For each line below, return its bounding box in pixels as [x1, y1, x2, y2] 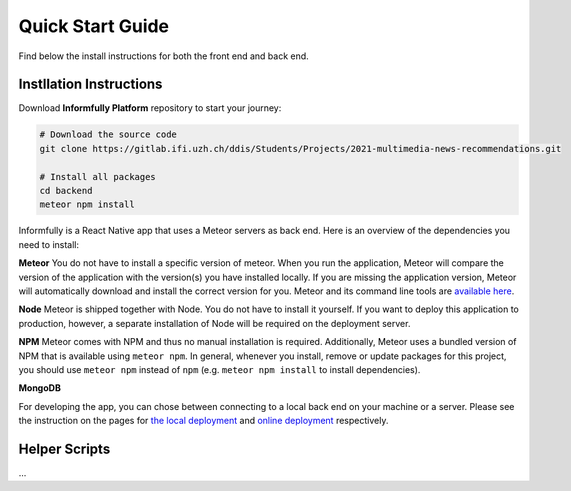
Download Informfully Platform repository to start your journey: [18, 102, 282, 114]
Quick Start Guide [18, 15, 170, 37]
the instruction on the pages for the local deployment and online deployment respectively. [18, 415, 389, 427]
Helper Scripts [18, 440, 111, 457]
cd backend [39, 185, 93, 196]
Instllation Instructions [18, 76, 163, 93]
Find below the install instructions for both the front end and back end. [18, 50, 309, 62]
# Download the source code [39, 129, 177, 140]
